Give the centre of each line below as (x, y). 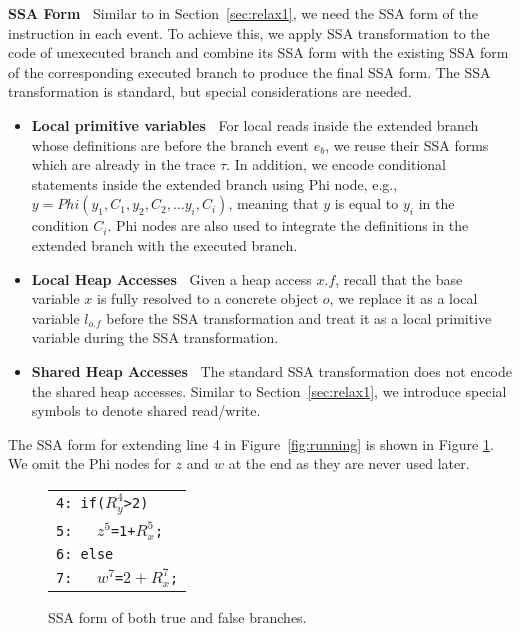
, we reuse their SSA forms (407, 144)
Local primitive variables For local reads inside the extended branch (255, 124)
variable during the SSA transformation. (155, 337)
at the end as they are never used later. (349, 463)
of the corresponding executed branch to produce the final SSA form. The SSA (249, 71)
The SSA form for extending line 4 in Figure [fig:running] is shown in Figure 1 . (251, 443)
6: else (85, 553)
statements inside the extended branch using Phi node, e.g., (214, 183)
